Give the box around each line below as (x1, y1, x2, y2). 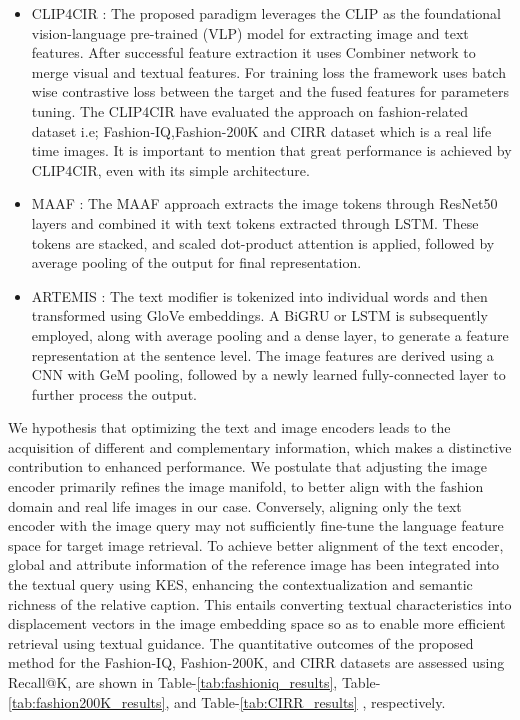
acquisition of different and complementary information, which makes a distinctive (8, 436, 512, 457)
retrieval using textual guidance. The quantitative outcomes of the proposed (8, 632, 474, 653)
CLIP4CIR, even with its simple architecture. (31, 159, 310, 180)
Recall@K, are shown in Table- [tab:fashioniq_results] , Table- (8, 672, 381, 692)
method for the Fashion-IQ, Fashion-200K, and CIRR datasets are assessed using (8, 652, 505, 673)
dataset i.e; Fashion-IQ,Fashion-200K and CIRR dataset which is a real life (31, 120, 492, 141)
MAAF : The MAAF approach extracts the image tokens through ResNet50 (31, 193, 498, 214)
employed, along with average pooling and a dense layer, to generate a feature (31, 324, 509, 345)
